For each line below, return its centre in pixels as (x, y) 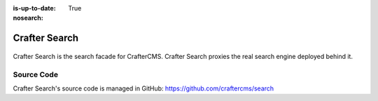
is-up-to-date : (34, 8)
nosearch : (28, 18)
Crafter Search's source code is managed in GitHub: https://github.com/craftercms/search (143, 88)
